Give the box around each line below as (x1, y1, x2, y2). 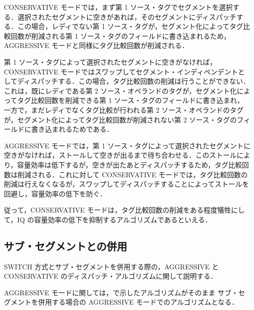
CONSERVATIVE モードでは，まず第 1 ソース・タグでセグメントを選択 (4, 2, 233, 12)
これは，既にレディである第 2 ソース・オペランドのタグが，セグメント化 (4, 85, 237, 95)
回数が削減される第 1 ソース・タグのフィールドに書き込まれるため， (10, 30, 231, 41)
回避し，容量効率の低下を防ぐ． (4, 188, 107, 198)
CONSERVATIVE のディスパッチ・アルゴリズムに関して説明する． (4, 271, 217, 281)
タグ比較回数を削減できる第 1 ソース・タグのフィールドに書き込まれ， (17, 95, 244, 105)
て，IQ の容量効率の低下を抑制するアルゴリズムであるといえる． (4, 214, 212, 224)
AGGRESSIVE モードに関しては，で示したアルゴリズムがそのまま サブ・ (4, 287, 238, 297)
